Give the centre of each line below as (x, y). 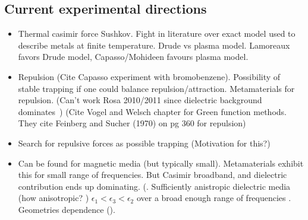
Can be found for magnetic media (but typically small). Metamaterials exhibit (161, 163)
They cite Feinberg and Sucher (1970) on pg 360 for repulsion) (132, 123)
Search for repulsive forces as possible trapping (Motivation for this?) (144, 143)
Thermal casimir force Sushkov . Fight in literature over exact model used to (157, 34)
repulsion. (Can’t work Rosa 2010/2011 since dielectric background (140, 100)
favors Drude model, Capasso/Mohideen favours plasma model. (133, 57)
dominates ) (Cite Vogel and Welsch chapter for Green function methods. (152, 111)
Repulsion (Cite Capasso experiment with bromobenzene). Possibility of (149, 76)
